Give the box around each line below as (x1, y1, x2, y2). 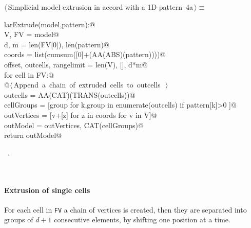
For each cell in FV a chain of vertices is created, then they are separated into (4, 204, 247, 215)
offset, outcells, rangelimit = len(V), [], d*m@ (4, 59, 148, 69)
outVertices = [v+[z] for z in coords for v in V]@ (4, 109, 157, 120)
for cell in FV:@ (4, 69, 54, 80)
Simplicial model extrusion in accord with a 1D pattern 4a (8, 2, 193, 12)
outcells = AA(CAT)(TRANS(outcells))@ (4, 89, 136, 100)
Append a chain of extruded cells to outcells (13, 79, 161, 90)
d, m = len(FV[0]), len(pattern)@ (4, 39, 109, 49)
